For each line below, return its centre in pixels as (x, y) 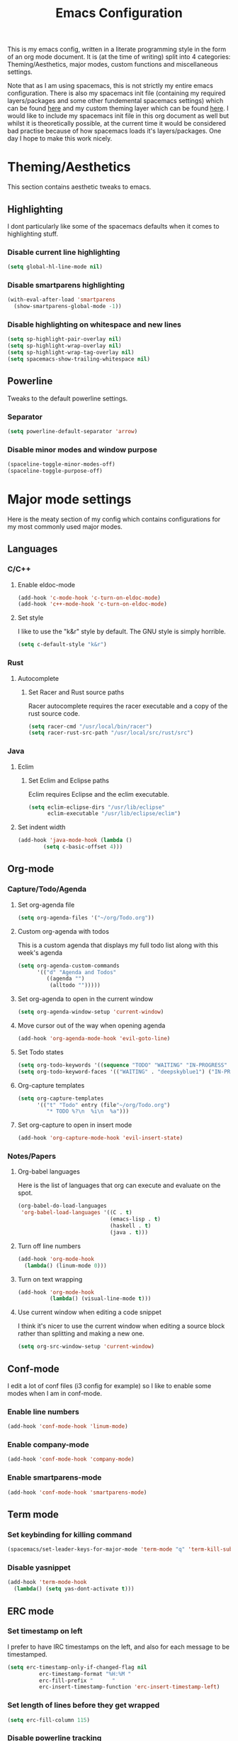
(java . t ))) (129, 1232)
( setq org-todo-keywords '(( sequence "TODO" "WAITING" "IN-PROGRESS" (123, 1065)
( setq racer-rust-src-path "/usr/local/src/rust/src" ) (110, 733)
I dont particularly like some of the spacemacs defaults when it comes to (113, 226)
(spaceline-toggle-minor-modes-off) (61, 464)
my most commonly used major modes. (65, 526)
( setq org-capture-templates (61, 1098)
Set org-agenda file (46, 905)
